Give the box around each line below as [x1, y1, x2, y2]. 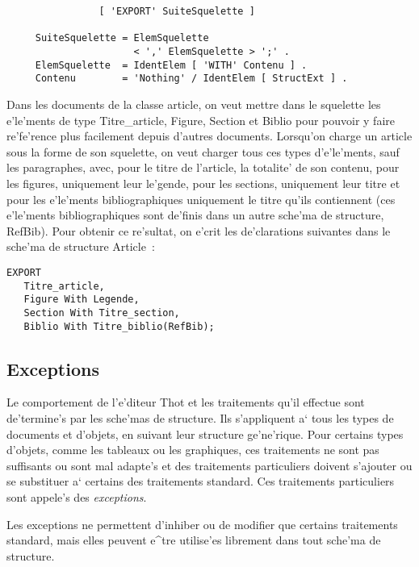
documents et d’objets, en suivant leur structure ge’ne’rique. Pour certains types [6, 425, 404, 442]
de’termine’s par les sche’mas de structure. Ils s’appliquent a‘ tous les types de [6, 409, 394, 426]
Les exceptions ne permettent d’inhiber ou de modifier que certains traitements [6, 515, 398, 532]
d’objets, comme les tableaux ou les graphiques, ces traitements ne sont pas [6, 441, 379, 458]
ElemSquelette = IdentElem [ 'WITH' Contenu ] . [35, 59, 308, 71]
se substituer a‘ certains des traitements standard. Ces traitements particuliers [6, 473, 395, 490]
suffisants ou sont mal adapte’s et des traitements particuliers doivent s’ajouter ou [6, 457, 413, 473]
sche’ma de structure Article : [6, 238, 155, 255]
